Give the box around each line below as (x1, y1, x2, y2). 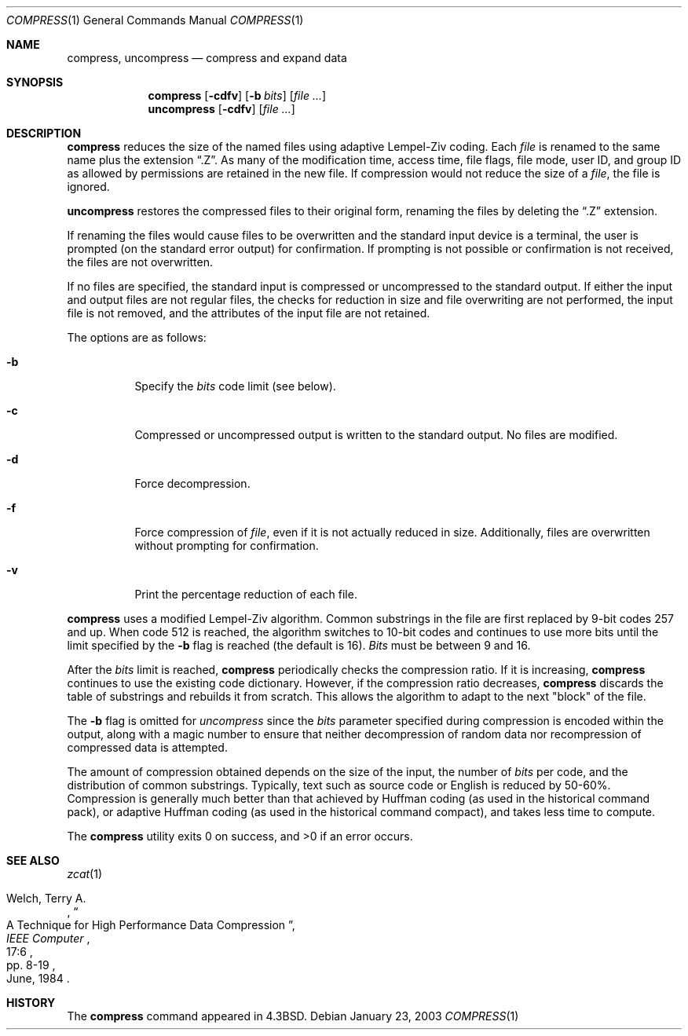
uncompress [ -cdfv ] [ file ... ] (148, 102, 295, 115)
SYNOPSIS (6, 75, 64, 89)
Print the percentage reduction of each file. (134, 588, 357, 601)
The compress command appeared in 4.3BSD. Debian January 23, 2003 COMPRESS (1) (67, 1009, 519, 1023)
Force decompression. (134, 477, 251, 490)
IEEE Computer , (6, 932, 90, 945)
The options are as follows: (67, 331, 207, 344)
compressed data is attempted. (67, 741, 228, 754)
